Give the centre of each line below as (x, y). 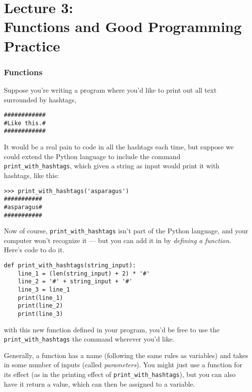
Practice (32, 45)
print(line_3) (40, 314)
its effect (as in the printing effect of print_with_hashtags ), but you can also (120, 374)
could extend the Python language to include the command (92, 156)
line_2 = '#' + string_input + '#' (75, 282)
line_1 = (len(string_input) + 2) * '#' (84, 273)
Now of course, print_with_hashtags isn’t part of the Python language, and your (126, 231)
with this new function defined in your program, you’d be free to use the (112, 329)
